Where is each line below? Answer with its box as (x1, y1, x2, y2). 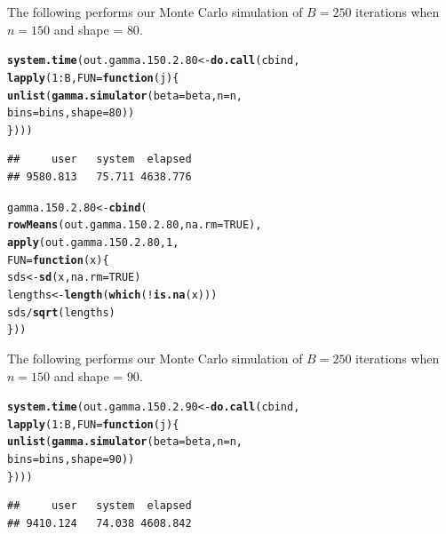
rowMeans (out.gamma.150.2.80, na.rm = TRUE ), (7, 219, 262, 232)
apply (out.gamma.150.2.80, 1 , (7, 235, 179, 249)
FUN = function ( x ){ (7, 253, 109, 267)
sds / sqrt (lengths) (7, 306, 115, 319)
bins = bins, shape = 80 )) (7, 107, 135, 120)
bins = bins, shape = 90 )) (7, 453, 135, 466)
